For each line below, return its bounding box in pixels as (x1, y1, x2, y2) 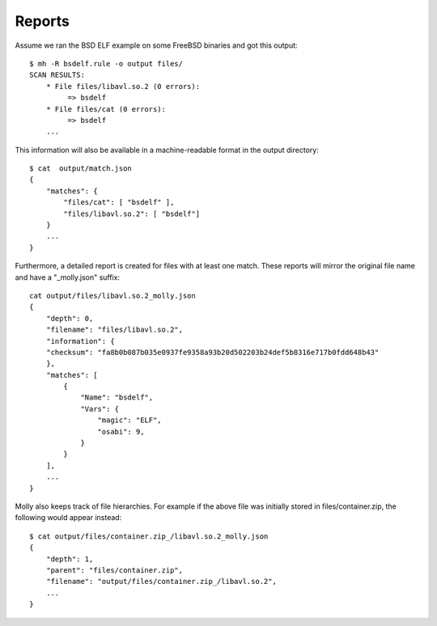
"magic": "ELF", (97, 416, 162, 425)
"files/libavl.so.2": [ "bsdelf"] (63, 209, 201, 218)
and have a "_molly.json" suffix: (15, 272, 121, 282)
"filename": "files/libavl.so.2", (45, 325, 184, 335)
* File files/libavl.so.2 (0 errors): (45, 82, 201, 91)
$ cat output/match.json (29, 164, 133, 173)
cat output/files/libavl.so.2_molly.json (29, 291, 196, 300)
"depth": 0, (45, 314, 94, 323)
